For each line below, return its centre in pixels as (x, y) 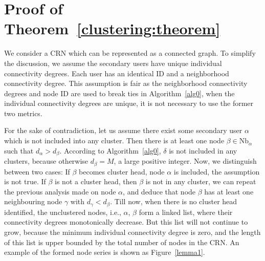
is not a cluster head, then (96, 181)
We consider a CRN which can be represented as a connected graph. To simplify (130, 53)
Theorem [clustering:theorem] (112, 28)
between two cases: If (37, 171)
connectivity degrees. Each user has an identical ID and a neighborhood (117, 73)
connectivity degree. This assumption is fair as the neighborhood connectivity (126, 83)
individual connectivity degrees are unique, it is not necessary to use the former (129, 103)
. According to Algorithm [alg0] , (110, 150)
